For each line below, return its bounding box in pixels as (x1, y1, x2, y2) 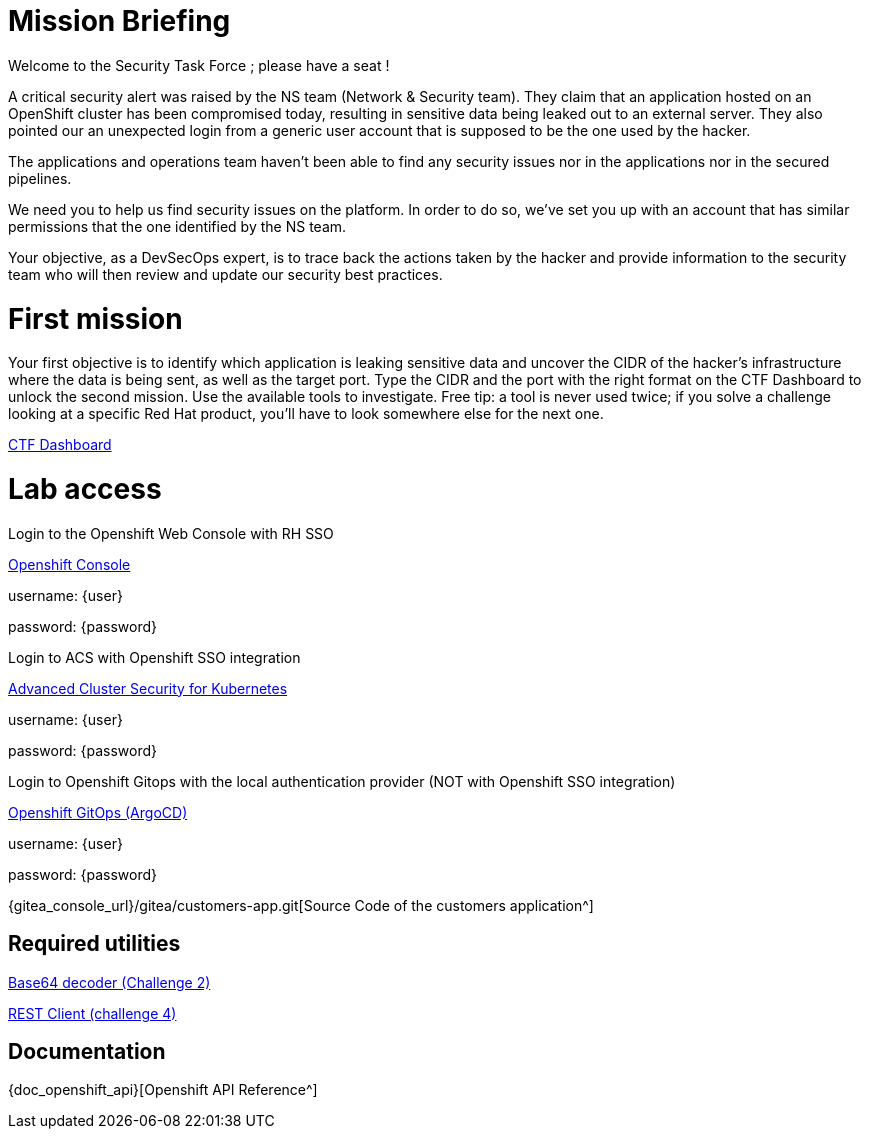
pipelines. (8, 169, 72, 187)
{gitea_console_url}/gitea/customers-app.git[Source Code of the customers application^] (8, 896, 594, 914)
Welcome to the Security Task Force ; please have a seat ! (8, 56, 390, 74)
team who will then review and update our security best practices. (8, 265, 443, 283)
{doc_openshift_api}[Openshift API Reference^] (8, 1081, 318, 1099)
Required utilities (8, 931, 181, 957)
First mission (8, 301, 183, 336)
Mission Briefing (8, 4, 231, 38)
